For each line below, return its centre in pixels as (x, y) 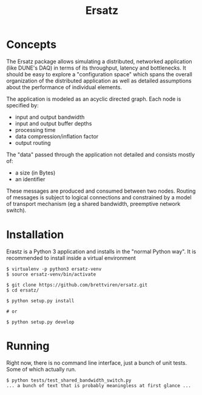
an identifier (30, 179)
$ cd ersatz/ (23, 290)
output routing (33, 142)
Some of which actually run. (41, 369)
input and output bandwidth (50, 117)
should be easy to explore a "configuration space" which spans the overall (99, 74)
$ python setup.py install (40, 300)
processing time (35, 130)
